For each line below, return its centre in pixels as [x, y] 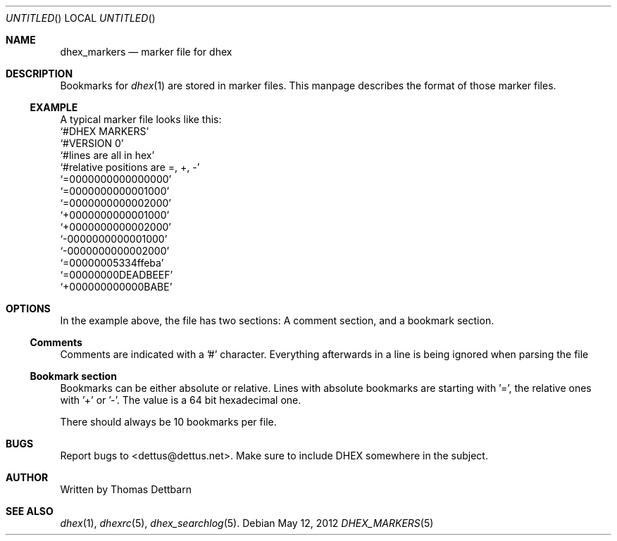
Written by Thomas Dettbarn [126, 489]
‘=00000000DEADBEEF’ [117, 275]
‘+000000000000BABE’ [116, 287]
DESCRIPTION [39, 74]
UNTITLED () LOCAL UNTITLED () [81, 18]
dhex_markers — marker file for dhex [146, 52]
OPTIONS [28, 308]
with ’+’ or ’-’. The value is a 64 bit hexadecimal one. [181, 400]
